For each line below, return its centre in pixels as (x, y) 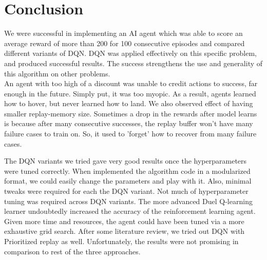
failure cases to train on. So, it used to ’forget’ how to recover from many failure (130, 134)
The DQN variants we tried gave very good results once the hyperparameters (126, 161)
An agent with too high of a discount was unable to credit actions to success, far (131, 83)
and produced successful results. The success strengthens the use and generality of (133, 63)
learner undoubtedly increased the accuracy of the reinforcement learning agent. (130, 211)
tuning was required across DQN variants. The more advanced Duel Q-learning (128, 201)
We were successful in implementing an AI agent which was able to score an (123, 33)
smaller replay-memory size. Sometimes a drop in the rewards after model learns (131, 113)
